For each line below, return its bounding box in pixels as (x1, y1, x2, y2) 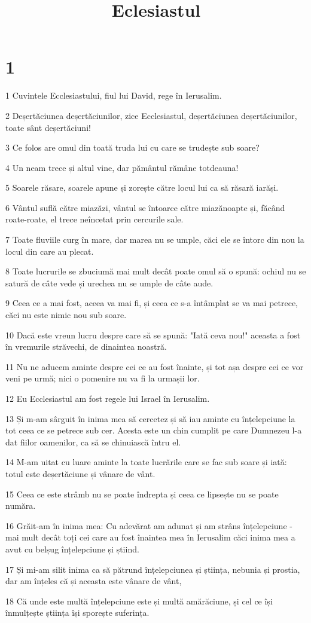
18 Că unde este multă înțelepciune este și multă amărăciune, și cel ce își (5, 594, 273, 607)
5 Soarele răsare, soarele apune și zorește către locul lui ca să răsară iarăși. (5, 181, 279, 194)
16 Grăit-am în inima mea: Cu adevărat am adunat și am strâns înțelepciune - (5, 519, 292, 532)
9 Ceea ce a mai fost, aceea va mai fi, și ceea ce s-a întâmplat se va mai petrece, (5, 297, 298, 309)
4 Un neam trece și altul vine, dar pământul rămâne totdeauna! (5, 161, 239, 173)
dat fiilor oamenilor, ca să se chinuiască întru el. (5, 435, 181, 448)
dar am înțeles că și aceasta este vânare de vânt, (5, 575, 182, 587)
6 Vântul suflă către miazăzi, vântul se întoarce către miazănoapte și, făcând (5, 201, 285, 213)
